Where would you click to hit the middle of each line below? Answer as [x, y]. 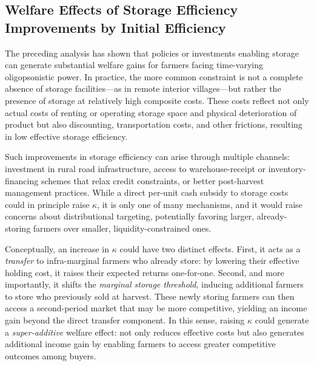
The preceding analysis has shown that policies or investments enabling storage [152, 53]
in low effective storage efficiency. [66, 136]
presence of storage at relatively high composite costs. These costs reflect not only [157, 100]
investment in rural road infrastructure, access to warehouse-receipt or [135, 168]
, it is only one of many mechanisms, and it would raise [200, 204]
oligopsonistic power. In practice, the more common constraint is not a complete [154, 76]
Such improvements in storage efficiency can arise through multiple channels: [148, 157]
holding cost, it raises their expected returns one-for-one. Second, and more [145, 272]
